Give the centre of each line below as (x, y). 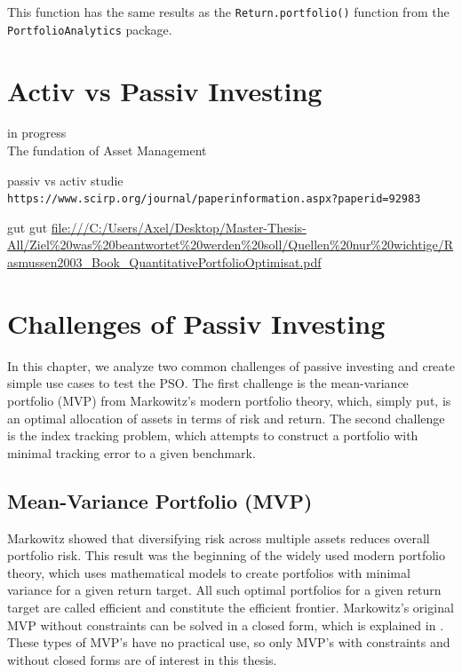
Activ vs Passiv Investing (165, 90)
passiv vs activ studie (65, 180)
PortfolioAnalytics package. (90, 29)
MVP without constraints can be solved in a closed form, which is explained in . (226, 625)
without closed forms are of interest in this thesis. (142, 659)
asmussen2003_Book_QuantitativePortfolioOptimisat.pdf (164, 262)
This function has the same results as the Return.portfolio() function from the (228, 12)
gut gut (28, 227)
